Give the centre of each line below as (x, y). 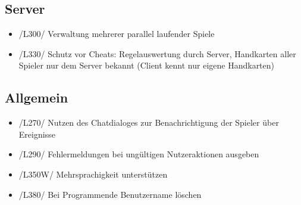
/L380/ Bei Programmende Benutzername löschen (110, 194)
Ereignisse (37, 134)
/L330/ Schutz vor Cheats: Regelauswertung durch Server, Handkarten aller (157, 53)
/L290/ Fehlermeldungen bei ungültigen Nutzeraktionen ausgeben (139, 154)
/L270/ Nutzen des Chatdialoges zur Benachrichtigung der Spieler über (149, 122)
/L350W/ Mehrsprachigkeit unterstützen (93, 174)
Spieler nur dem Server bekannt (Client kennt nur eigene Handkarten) (147, 65)
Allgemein (37, 97)
